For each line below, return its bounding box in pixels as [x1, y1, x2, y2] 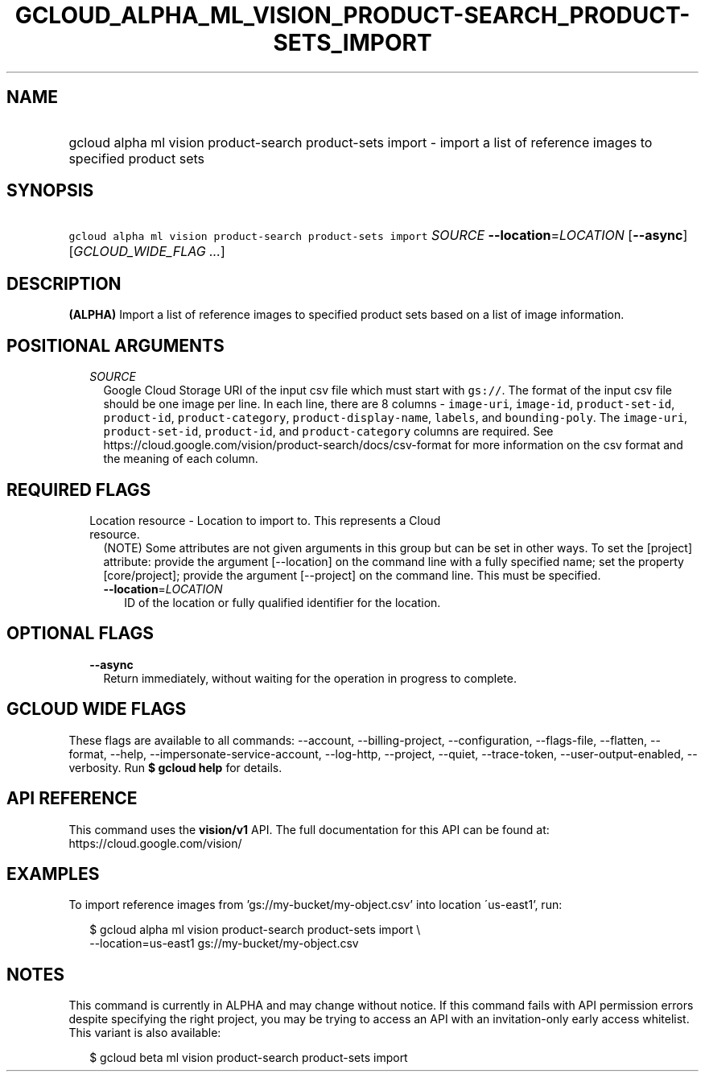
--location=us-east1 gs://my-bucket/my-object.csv [89, 936, 359, 951]
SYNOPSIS [6, 180, 94, 201]
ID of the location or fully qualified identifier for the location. [124, 595, 441, 609]
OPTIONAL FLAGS [6, 623, 154, 644]
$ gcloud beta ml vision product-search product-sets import [89, 1051, 408, 1065]
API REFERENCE [6, 788, 138, 809]
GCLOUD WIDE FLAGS [6, 699, 187, 720]
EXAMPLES [6, 863, 100, 884]
